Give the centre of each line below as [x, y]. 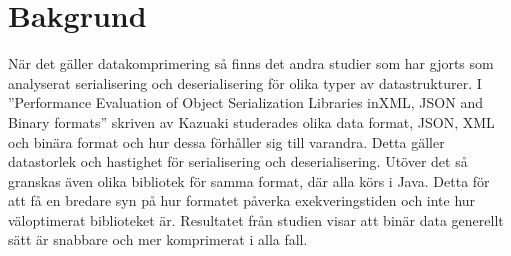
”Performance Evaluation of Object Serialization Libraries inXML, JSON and [245, 102]
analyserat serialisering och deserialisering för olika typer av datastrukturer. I [245, 82]
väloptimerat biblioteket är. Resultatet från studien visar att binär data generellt [256, 219]
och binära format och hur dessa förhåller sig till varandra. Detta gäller [226, 141]
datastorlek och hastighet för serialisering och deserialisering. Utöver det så [238, 161]
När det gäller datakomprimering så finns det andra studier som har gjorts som [251, 63]
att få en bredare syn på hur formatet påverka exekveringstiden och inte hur [242, 200]
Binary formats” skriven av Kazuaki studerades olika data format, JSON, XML [251, 121]
